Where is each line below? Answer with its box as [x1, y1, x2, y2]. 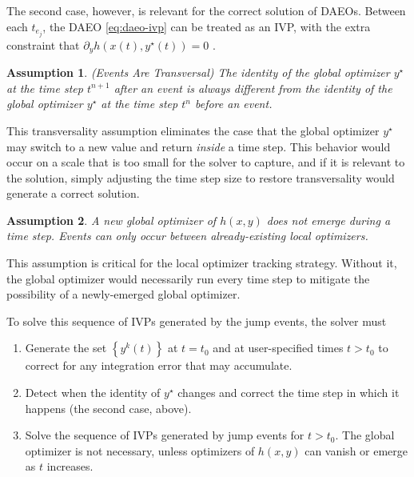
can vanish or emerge [305, 442, 408, 459]
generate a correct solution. [6, 185, 140, 202]
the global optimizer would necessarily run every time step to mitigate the [6, 270, 370, 287]
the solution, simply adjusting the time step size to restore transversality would [6, 169, 395, 186]
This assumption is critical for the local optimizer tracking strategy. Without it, [6, 255, 397, 271]
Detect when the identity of [25, 384, 161, 401]
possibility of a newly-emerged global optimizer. [6, 286, 241, 303]
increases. [46, 458, 94, 475]
